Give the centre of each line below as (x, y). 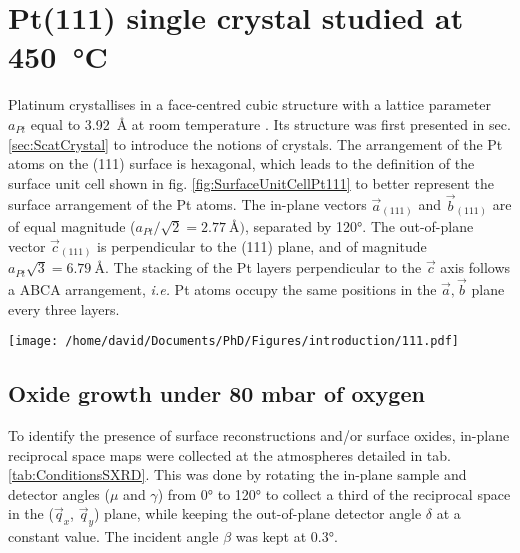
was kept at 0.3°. (286, 536)
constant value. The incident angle (113, 536)
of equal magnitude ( (72, 226)
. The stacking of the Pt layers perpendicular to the (263, 267)
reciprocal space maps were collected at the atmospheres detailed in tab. (229, 454)
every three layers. (64, 308)
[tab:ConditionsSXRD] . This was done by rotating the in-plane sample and (237, 474)
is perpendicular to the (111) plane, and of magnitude (262, 245)
